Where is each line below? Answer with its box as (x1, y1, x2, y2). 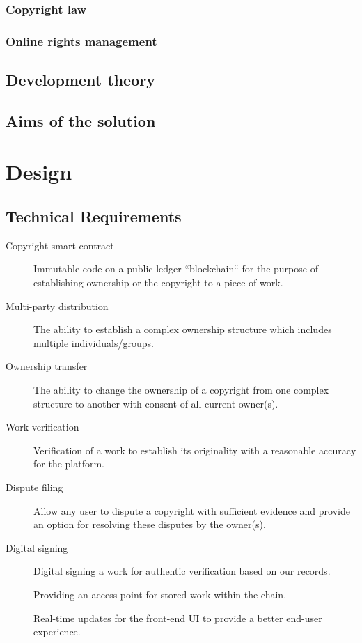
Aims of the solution (6, 109, 156, 131)
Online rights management (6, 32, 157, 49)
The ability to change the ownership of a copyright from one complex (33, 382, 329, 396)
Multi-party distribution (6, 298, 109, 313)
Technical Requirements (6, 206, 182, 227)
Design (6, 157, 72, 186)
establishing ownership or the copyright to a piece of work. (33, 275, 283, 290)
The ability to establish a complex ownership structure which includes (33, 322, 332, 336)
